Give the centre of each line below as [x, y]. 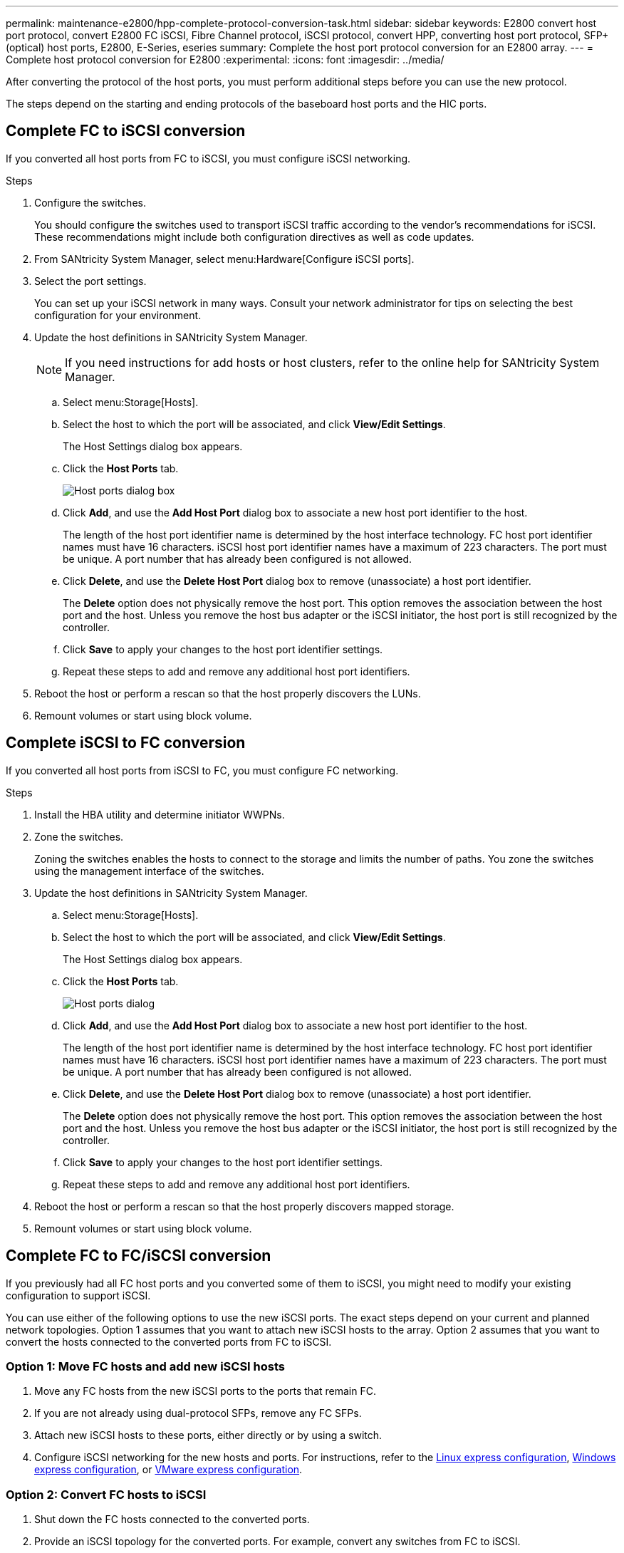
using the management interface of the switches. [149, 871]
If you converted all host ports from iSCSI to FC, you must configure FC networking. [202, 770]
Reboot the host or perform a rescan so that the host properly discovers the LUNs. [228, 693]
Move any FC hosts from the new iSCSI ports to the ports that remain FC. [205, 1391]
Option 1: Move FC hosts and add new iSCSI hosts [145, 1366]
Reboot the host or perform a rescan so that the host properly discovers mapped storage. [244, 1206]
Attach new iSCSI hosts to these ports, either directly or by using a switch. [208, 1435]
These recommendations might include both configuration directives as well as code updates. [254, 237]
